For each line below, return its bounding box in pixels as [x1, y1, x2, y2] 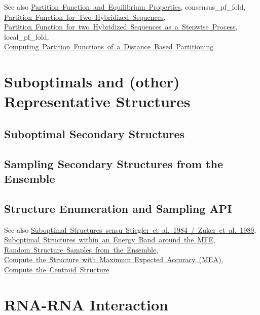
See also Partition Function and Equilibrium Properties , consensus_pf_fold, [4, 2, 246, 12]
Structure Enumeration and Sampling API [4, 200, 232, 216]
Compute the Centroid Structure [4, 264, 109, 275]
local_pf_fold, [4, 31, 49, 42]
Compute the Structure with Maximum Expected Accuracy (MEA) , [4, 254, 224, 265]
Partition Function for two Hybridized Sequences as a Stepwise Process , [4, 21, 238, 32]
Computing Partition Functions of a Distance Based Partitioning [4, 41, 214, 52]
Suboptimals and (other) [4, 71, 180, 92]
